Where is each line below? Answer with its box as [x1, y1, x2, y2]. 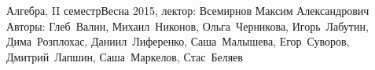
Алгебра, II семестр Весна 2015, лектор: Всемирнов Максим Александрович [6, 2, 369, 18]
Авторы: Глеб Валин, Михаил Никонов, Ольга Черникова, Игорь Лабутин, [6, 17, 369, 34]
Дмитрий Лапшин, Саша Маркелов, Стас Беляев [6, 48, 243, 64]
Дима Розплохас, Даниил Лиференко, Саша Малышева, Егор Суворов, [6, 33, 350, 50]
